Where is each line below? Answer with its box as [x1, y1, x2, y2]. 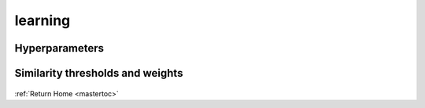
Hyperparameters [14, 41, 105, 55]
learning [14, 12, 71, 29]
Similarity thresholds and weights [14, 67, 183, 80]
